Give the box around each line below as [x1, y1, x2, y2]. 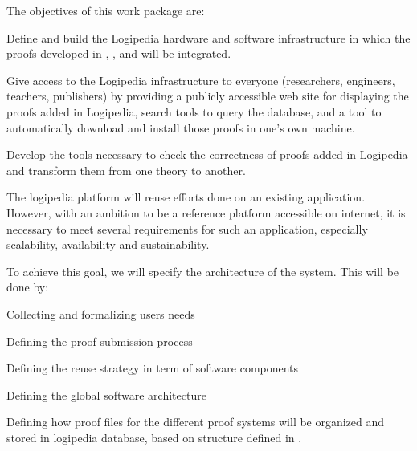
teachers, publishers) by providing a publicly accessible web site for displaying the [6, 87, 409, 104]
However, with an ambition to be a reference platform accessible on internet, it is [6, 204, 406, 221]
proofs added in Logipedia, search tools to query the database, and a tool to [6, 103, 382, 120]
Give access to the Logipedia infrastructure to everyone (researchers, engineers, [6, 71, 395, 88]
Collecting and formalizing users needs [6, 305, 195, 322]
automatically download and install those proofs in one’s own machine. [6, 119, 355, 136]
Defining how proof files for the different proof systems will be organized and [6, 413, 385, 430]
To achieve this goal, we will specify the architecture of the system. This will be [6, 262, 399, 279]
